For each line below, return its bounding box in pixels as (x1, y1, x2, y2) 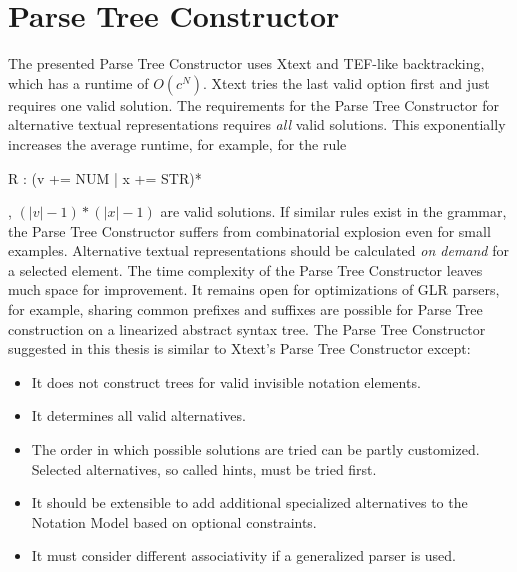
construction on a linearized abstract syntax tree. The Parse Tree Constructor (8, 318, 486, 339)
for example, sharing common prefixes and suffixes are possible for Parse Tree (8, 299, 483, 320)
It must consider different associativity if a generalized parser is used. (31, 545, 456, 566)
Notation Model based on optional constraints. (31, 511, 317, 532)
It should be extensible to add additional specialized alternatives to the (31, 492, 468, 513)
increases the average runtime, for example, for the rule (8, 133, 347, 154)
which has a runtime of (8, 72, 149, 93)
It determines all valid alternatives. (31, 405, 246, 426)
